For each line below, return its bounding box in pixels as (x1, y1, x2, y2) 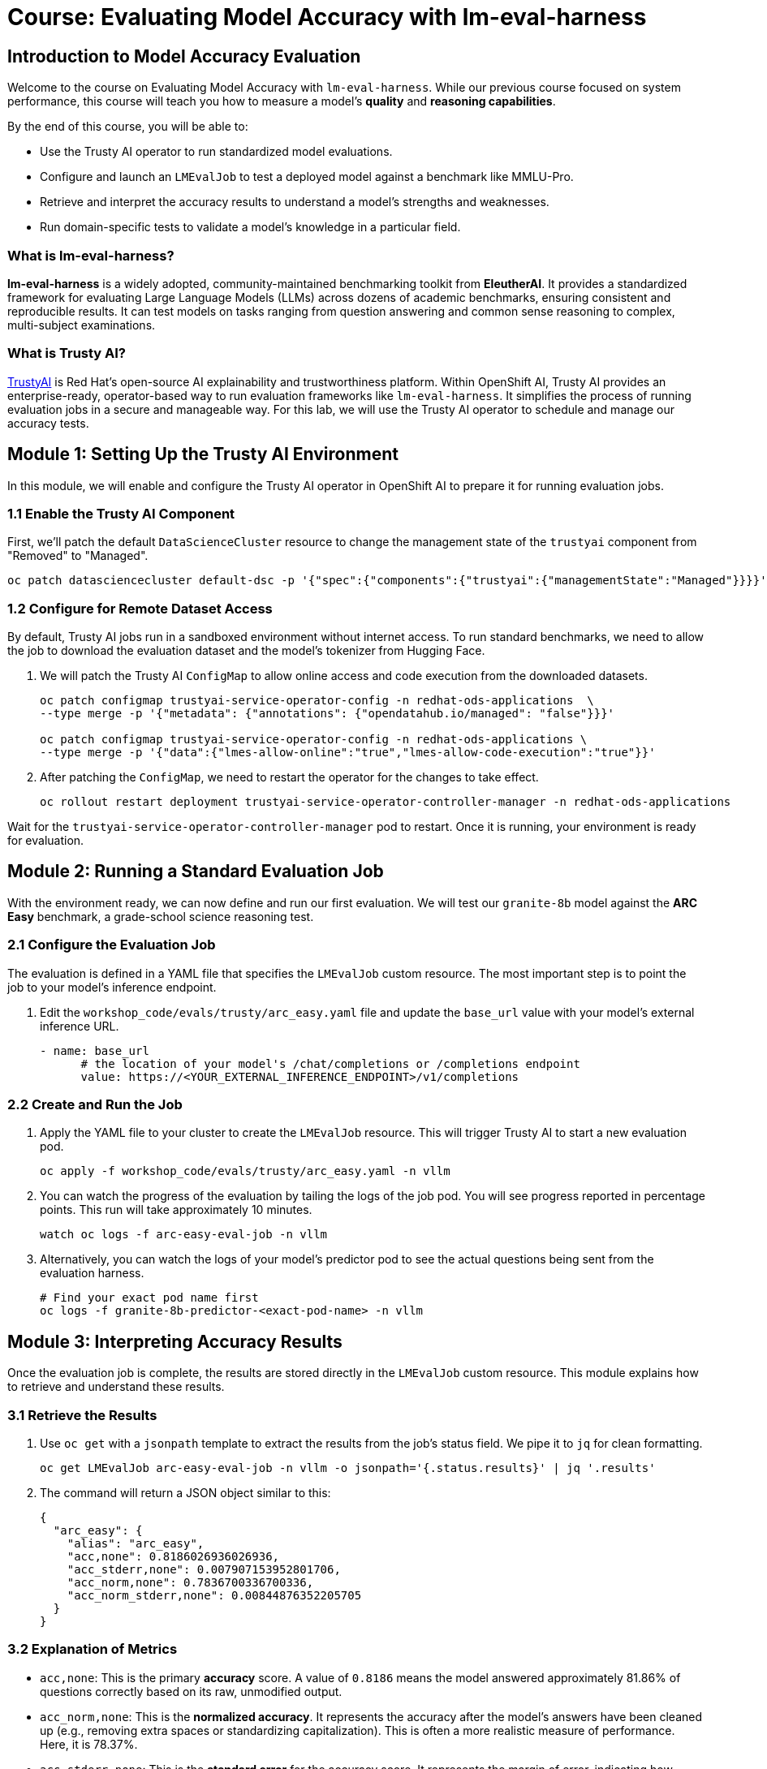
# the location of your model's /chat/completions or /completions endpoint (80, 1057, 580, 1070)
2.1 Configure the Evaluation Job (7, 936, 216, 953)
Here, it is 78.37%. (40, 1737, 138, 1751)
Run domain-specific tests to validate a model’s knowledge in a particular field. (40, 220, 461, 235)
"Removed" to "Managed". (7, 549, 149, 563)
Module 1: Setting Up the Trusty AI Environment (7, 444, 399, 465)
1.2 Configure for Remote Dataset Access (7, 600, 273, 617)
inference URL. (40, 1018, 119, 1033)
